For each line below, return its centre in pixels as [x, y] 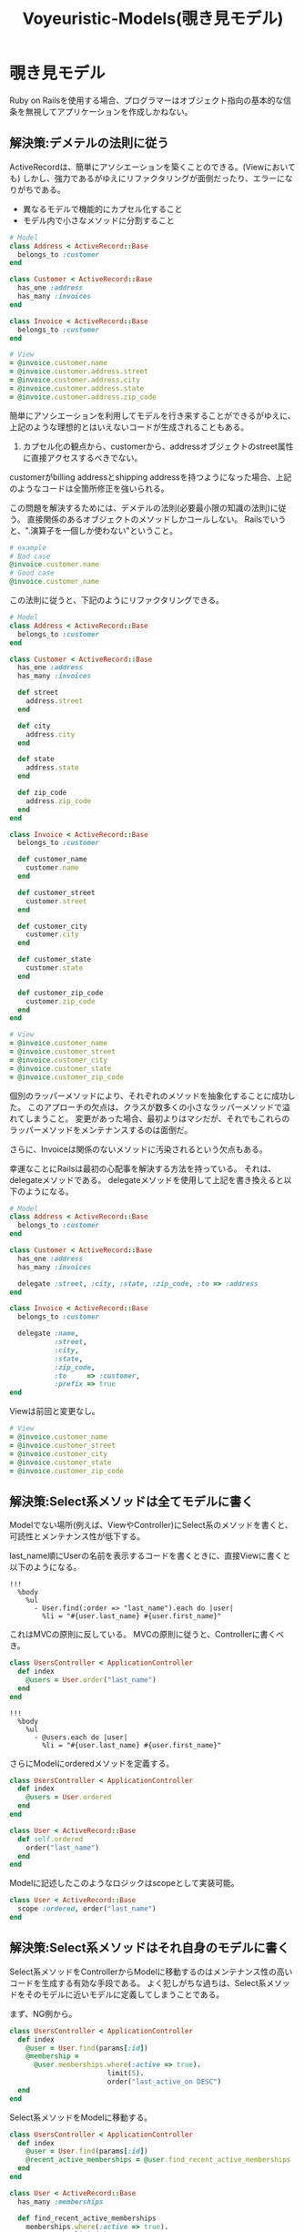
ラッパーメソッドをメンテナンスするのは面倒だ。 [101, 1129]
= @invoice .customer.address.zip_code [83, 397]
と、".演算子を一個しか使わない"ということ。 [94, 530]
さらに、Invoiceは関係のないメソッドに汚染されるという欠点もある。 [138, 1149]
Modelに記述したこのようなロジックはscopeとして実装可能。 [124, 1883]
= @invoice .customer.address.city [75, 380]
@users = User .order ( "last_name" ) [91, 1680]
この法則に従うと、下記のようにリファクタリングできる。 [117, 600]
